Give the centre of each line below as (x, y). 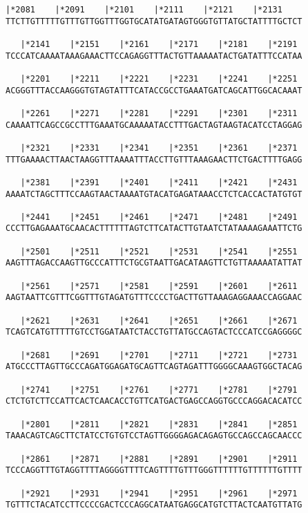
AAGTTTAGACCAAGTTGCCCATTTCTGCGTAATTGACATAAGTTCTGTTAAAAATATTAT (154, 263)
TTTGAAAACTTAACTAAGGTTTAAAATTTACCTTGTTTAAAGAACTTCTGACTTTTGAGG (154, 159)
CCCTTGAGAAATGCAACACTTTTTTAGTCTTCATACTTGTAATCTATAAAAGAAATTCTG (154, 228)
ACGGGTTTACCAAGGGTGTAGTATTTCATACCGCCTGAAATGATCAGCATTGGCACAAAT (154, 90)
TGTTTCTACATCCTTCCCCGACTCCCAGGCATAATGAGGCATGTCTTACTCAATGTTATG (154, 505)
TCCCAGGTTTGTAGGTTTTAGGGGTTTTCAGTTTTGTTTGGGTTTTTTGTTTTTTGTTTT (154, 470)
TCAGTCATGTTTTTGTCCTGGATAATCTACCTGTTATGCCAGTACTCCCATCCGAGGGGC (154, 332)
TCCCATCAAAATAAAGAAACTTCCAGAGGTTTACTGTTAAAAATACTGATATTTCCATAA (154, 56)
